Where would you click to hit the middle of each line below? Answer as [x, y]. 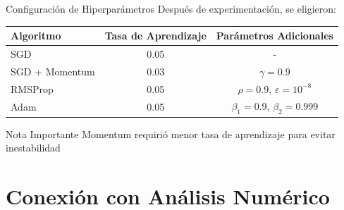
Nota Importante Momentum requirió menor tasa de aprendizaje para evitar [171, 134]
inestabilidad [33, 148]
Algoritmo [36, 36]
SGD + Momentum [53, 71]
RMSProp [32, 88]
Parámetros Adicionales [275, 36]
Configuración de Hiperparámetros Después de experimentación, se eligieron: [171, 8]
